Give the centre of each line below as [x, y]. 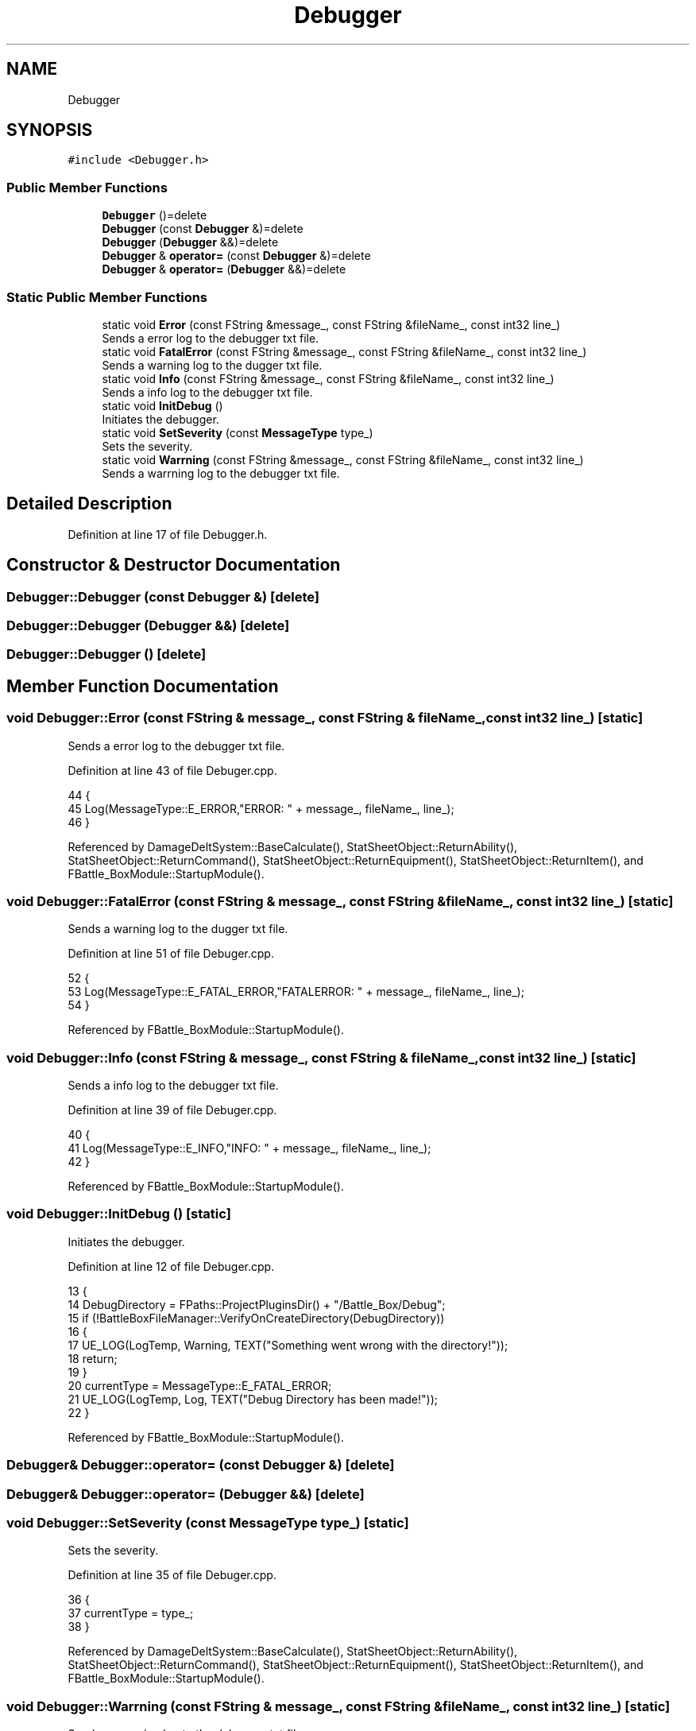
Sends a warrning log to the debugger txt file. [221, 473]
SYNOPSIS [50, 130]
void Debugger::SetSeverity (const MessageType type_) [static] [208, 1522]
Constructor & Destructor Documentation [174, 565]
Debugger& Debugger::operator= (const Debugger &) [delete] [201, 1465]
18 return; [93, 1358]
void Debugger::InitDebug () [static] [119, 1214]
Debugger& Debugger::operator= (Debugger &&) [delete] [186, 1494]
